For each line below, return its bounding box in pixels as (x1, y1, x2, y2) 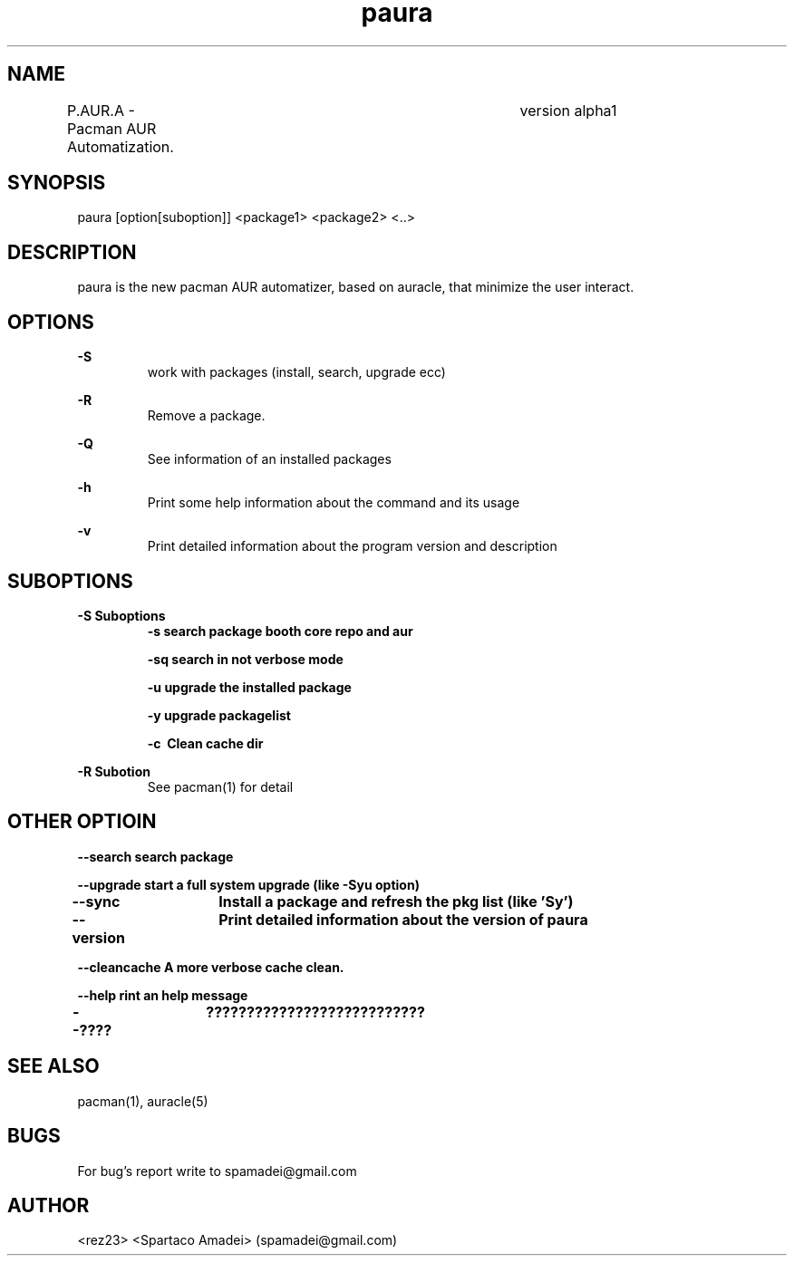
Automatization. (67, 137, 174, 156)
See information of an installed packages (147, 451, 392, 468)
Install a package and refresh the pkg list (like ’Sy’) (218, 892, 574, 911)
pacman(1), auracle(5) (77, 1093, 208, 1109)
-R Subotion (77, 763, 150, 779)
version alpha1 (519, 101, 617, 120)
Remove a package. (147, 408, 266, 424)
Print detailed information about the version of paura (218, 910, 588, 929)
